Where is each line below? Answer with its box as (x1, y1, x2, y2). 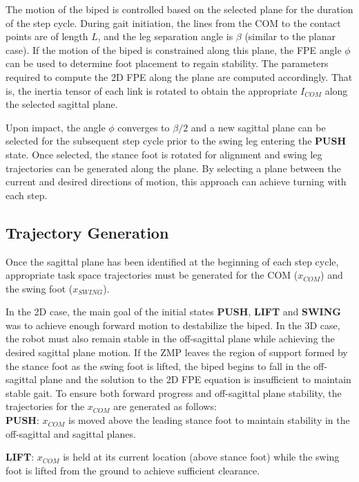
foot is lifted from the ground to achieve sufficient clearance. (6, 463, 260, 477)
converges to (117, 120, 170, 134)
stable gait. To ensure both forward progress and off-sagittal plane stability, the (6, 385, 342, 400)
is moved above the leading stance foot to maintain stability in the (68, 413, 350, 427)
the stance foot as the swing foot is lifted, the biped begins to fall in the (6, 358, 311, 373)
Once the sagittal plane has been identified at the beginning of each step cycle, (6, 254, 339, 268)
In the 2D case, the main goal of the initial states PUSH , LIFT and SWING (6, 304, 341, 319)
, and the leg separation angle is (97, 29, 233, 44)
